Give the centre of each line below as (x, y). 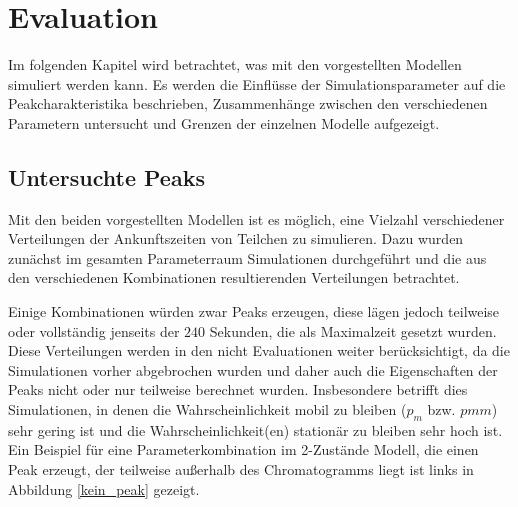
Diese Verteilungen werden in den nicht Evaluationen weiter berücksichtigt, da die (259, 350)
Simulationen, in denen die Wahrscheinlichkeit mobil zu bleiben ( (207, 409)
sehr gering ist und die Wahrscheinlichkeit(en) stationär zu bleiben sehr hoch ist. (255, 429)
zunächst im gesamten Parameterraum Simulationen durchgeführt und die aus (247, 257)
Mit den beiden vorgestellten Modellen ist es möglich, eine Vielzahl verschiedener (256, 218)
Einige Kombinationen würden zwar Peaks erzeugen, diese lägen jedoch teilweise (254, 311)
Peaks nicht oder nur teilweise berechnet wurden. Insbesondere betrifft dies (238, 389)
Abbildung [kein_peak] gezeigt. (104, 488)
